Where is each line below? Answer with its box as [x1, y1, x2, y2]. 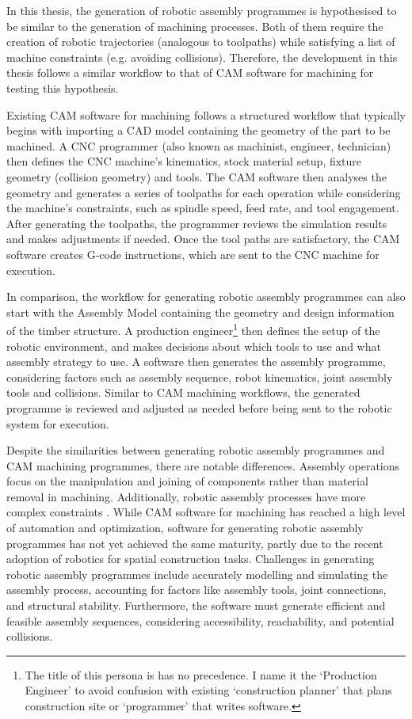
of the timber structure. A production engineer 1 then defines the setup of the [6, 320, 380, 338]
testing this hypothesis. [6, 79, 119, 96]
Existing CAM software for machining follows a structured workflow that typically [6, 106, 406, 123]
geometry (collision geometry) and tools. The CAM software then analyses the [6, 168, 387, 185]
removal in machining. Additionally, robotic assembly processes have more [6, 488, 366, 504]
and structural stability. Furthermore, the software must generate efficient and [6, 597, 386, 614]
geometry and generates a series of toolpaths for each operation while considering [6, 184, 401, 200]
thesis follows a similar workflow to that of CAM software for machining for [6, 64, 374, 81]
